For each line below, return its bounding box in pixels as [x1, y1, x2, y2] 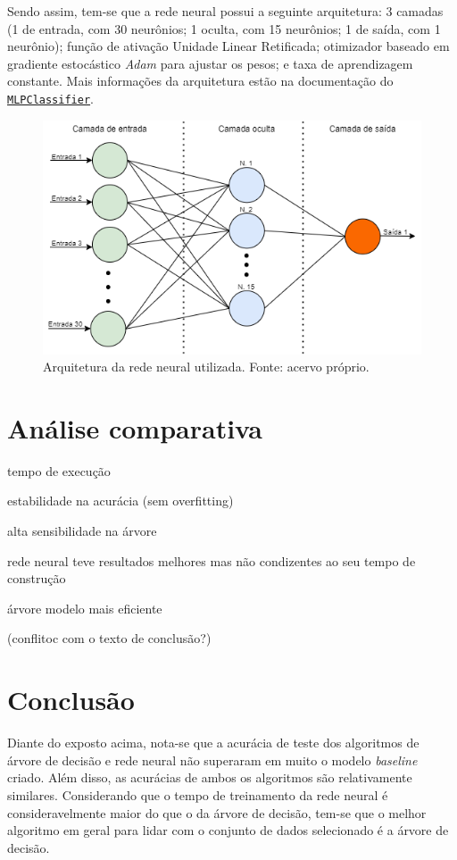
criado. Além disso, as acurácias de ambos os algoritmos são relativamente [7, 768, 412, 787]
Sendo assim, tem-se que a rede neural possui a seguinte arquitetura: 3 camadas [7, 2, 444, 20]
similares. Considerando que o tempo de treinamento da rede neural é [7, 785, 388, 804]
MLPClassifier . [7, 88, 94, 107]
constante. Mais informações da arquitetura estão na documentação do [7, 71, 394, 90]
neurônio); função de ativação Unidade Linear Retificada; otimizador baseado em [7, 37, 450, 55]
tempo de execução [7, 461, 111, 480]
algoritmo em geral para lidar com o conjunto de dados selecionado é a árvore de [7, 821, 449, 839]
